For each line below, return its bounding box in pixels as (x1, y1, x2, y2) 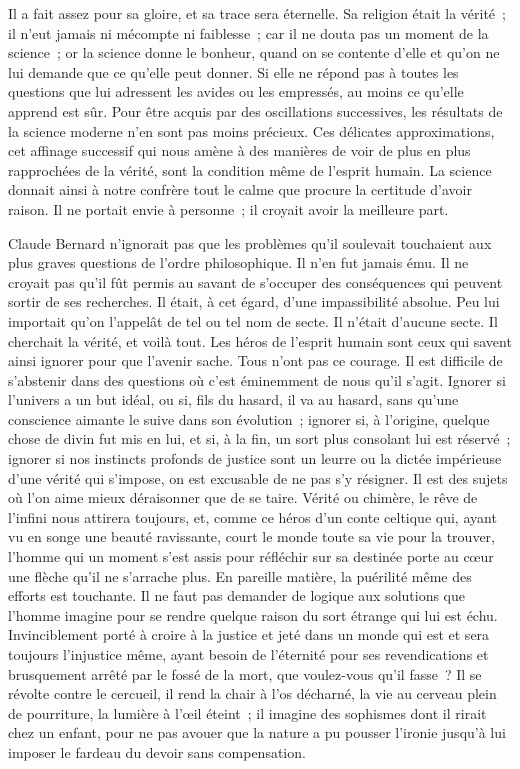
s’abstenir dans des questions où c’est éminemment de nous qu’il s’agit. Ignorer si (8, 369, 506, 390)
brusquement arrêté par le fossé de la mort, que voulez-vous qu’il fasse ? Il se (8, 663, 482, 684)
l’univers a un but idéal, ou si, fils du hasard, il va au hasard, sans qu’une (8, 389, 459, 410)
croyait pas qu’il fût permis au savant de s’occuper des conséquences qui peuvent (8, 271, 503, 292)
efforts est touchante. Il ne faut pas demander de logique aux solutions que (8, 585, 466, 606)
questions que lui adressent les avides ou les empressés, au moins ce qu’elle (8, 81, 464, 102)
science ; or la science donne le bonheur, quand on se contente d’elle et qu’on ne (8, 42, 500, 63)
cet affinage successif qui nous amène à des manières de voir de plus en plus (8, 140, 471, 161)
